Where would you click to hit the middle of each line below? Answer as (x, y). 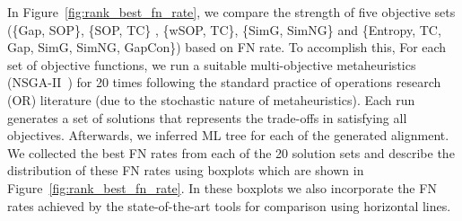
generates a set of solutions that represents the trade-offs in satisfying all (207, 117)
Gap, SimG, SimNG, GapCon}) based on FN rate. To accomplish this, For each (227, 47)
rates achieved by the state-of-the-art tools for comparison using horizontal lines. (229, 205)
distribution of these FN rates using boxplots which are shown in (186, 170)
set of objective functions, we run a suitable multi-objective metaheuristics (212, 64)
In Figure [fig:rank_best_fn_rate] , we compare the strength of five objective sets (231, 12)
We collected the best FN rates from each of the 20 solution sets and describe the (231, 152)
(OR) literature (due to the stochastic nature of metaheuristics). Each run (211, 99)
